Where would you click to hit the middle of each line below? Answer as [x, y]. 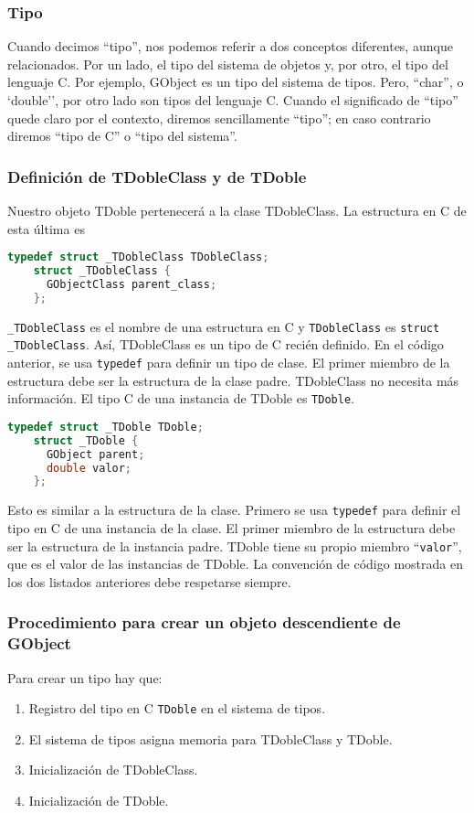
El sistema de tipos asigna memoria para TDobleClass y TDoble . [211, 738]
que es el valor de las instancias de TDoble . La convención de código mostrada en [235, 564]
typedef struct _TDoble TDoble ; [105, 427]
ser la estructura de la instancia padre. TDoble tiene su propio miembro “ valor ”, [235, 546]
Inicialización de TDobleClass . [113, 770]
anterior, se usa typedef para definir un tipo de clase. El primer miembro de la [229, 362]
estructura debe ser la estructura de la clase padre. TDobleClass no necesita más [233, 380]
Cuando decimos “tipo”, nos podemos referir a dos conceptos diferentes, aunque [230, 46]
